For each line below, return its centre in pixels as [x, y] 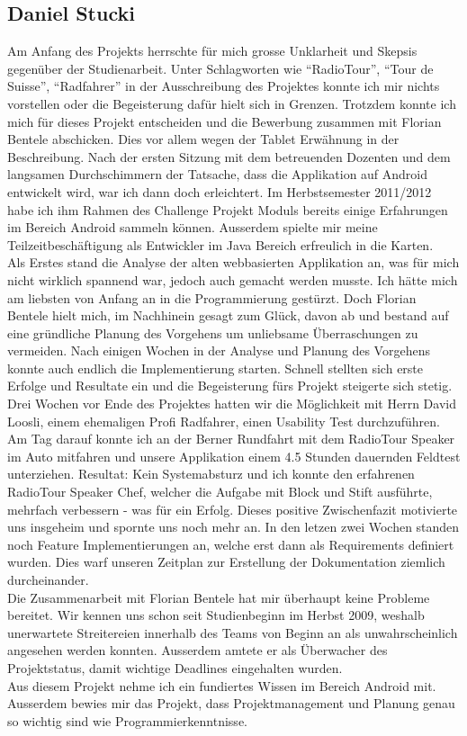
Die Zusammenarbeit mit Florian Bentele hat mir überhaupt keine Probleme [219, 597]
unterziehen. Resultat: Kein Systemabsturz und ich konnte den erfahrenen [211, 474]
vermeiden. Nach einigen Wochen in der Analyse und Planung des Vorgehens [219, 350]
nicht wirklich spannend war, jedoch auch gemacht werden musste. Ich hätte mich [233, 279]
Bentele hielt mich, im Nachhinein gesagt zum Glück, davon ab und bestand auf [228, 315]
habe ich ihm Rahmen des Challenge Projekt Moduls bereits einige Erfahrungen [228, 209]
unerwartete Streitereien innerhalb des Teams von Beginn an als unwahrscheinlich [233, 632]
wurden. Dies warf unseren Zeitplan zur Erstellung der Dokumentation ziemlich [226, 562]
